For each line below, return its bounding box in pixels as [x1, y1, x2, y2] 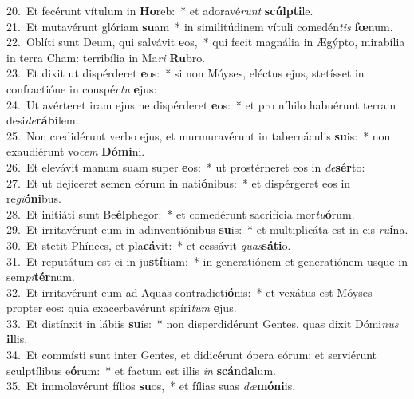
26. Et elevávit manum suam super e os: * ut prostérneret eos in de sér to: [6, 158, 365, 175]
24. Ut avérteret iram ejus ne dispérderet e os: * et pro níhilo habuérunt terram [6, 96, 396, 113]
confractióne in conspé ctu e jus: [6, 80, 157, 97]
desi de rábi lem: [6, 112, 79, 128]
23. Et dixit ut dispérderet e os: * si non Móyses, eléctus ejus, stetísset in [6, 65, 365, 81]
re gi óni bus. [6, 190, 61, 207]
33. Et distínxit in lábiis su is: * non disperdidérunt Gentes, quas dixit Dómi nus [6, 314, 399, 331]
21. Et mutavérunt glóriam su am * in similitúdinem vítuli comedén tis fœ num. [6, 18, 393, 34]
